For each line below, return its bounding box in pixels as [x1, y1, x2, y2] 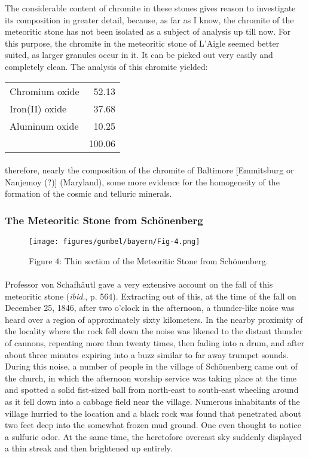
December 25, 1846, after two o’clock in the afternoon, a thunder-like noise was [5, 301, 295, 314]
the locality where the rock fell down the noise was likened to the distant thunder [5, 325, 303, 337]
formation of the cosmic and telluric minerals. [5, 187, 172, 200]
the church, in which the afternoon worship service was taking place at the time [5, 371, 297, 384]
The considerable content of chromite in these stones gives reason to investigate [5, 2, 296, 14]
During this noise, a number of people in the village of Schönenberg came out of [5, 360, 298, 372]
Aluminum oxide [10, 118, 79, 133]
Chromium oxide [10, 84, 79, 98]
